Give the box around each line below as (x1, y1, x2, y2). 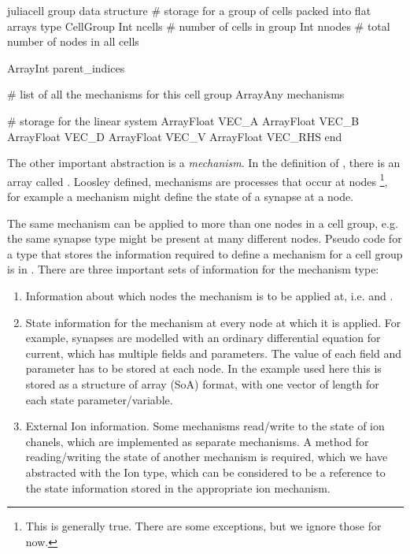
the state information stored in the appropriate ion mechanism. (25, 479, 331, 496)
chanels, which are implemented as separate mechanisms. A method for (25, 433, 369, 449)
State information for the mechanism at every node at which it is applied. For (25, 314, 401, 330)
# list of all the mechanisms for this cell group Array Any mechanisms (7, 86, 345, 102)
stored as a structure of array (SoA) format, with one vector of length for (25, 375, 379, 392)
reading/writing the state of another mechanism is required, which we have (25, 448, 388, 465)
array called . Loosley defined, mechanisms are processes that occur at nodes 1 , (7, 170, 388, 189)
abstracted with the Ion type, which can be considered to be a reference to (25, 463, 386, 480)
